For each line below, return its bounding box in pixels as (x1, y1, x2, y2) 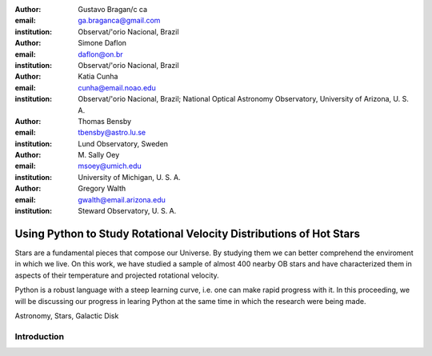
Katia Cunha (78, 72, 118, 82)
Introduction (14, 330, 64, 342)
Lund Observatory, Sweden (78, 138, 168, 148)
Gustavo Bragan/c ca (78, 5, 148, 14)
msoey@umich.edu (78, 161, 142, 171)
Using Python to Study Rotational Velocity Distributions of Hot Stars (14, 226, 360, 240)
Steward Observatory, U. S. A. (78, 206, 177, 216)
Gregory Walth (78, 184, 126, 194)
